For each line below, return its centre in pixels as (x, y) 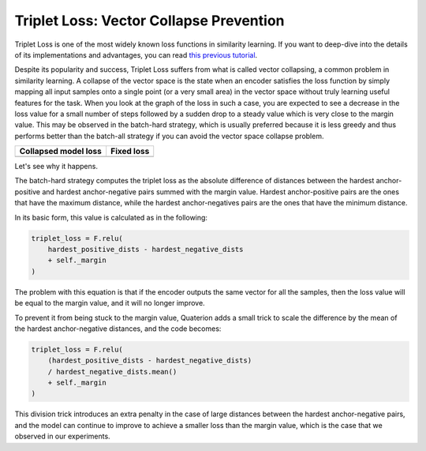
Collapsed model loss (61, 152)
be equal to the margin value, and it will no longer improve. (110, 303)
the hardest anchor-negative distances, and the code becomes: (118, 329)
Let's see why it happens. (56, 167)
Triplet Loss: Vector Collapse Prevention (149, 21)
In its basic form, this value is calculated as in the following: (111, 217)
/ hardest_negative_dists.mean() (112, 372)
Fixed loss (130, 152)
